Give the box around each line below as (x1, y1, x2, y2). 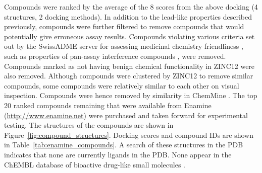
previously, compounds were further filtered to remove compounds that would (4, 21, 244, 32)
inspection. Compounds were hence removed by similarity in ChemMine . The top (4, 90, 257, 101)
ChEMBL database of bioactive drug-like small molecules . (4, 159, 186, 169)
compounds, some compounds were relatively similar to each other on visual (4, 80, 239, 91)
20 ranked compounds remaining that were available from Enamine (4, 100, 212, 110)
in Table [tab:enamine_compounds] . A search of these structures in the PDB (4, 139, 243, 150)
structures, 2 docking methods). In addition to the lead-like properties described (4, 11, 252, 22)
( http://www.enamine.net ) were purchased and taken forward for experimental (4, 110, 248, 120)
